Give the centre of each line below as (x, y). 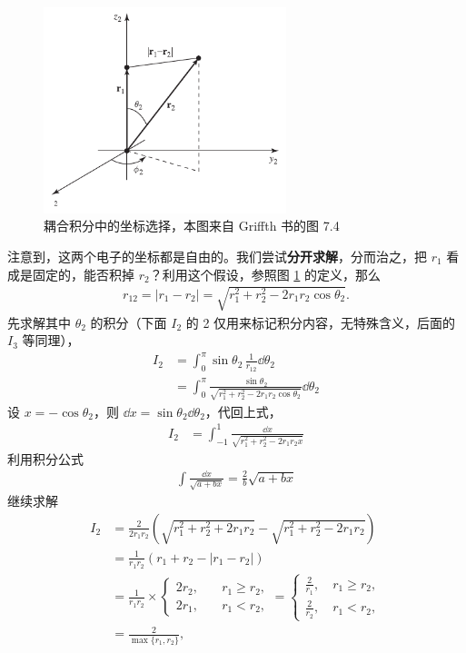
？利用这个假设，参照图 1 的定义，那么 (265, 274)
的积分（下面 (129, 322)
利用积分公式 (45, 458)
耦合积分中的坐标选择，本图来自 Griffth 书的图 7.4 (192, 226)
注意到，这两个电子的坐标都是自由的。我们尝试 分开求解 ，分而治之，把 (217, 256)
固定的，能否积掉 (83, 274)
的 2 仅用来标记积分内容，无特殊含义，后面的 (321, 322)
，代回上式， (243, 411)
